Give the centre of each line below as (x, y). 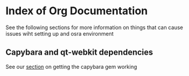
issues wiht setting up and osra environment (60, 33)
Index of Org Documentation (77, 11)
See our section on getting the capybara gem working (71, 66)
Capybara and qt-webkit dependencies (79, 53)
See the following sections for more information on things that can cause (94, 27)
